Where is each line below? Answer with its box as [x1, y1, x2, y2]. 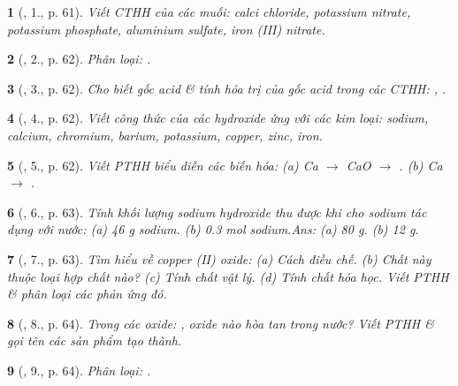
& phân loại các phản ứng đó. [7, 284, 167, 303]
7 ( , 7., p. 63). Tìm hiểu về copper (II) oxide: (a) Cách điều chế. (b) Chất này [7, 249, 431, 268]
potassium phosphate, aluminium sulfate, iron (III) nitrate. [7, 19, 325, 38]
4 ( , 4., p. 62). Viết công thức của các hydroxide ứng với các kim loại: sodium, [7, 109, 429, 127]
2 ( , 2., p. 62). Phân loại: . [7, 49, 151, 68]
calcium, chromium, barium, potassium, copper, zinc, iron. [7, 125, 323, 144]
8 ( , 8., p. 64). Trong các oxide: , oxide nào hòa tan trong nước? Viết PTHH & [7, 314, 434, 332]
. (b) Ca [399, 155, 443, 174]
